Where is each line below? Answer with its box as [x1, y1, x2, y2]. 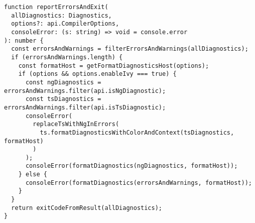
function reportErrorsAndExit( [4, 4, 108, 11]
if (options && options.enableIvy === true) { [18, 70, 177, 78]
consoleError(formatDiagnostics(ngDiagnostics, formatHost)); [25, 162, 238, 170]
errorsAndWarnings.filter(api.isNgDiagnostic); [4, 87, 166, 94]
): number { [4, 37, 44, 44]
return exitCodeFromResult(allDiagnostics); [11, 204, 162, 211]
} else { [18, 171, 47, 178]
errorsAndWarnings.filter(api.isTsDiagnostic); [4, 103, 166, 111]
